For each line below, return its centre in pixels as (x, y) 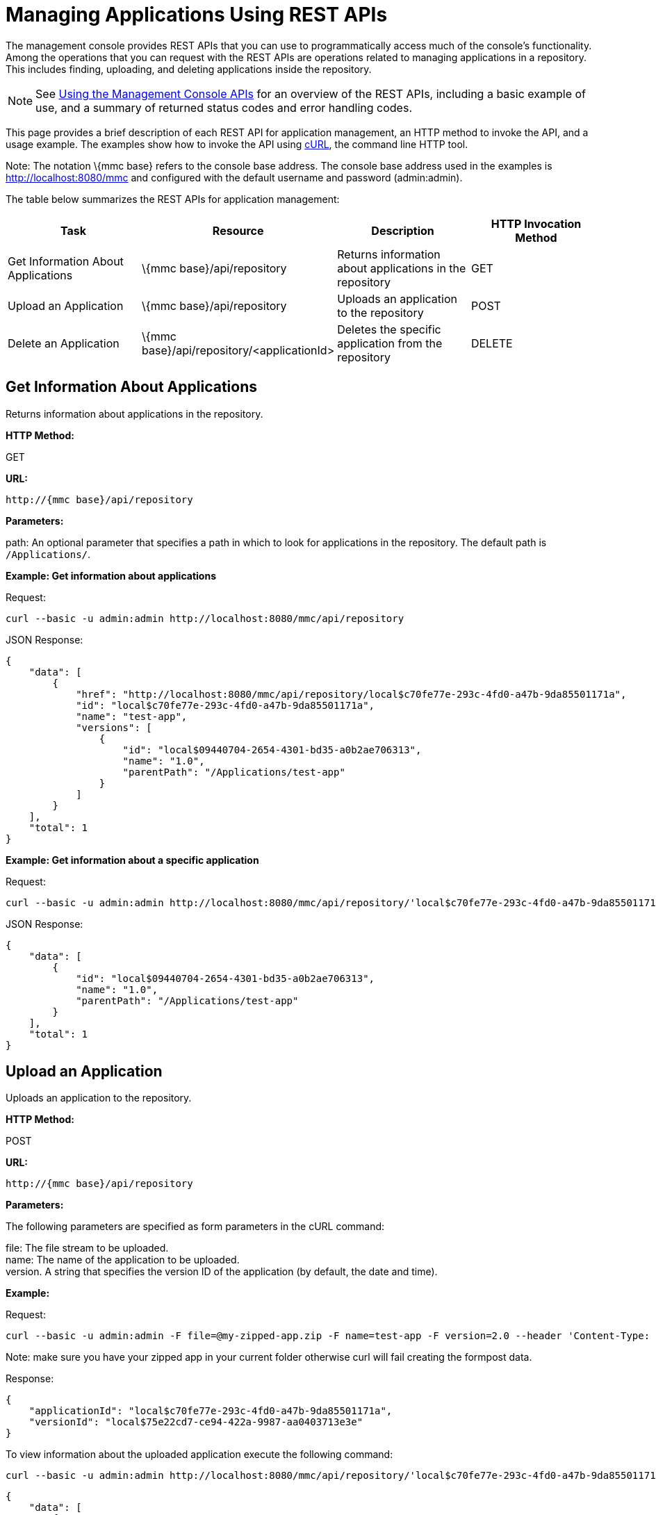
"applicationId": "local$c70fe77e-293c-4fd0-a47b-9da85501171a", (211, 1411)
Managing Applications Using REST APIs (197, 15)
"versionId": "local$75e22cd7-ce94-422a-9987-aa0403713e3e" (196, 1422)
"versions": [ (114, 727)
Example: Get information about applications (111, 575)
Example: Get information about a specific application (132, 860)
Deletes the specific (389, 329)
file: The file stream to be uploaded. (87, 1248)
